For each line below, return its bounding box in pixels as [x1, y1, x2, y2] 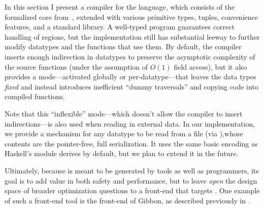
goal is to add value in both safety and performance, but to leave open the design [5, 175, 257, 186]
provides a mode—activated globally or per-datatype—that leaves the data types [5, 71, 256, 82]
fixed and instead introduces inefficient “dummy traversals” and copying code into [5, 81, 258, 92]
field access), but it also [174, 61, 247, 72]
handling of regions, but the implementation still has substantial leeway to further [5, 31, 260, 42]
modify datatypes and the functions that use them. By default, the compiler [5, 41, 242, 52]
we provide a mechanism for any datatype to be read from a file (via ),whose [5, 128, 243, 139]
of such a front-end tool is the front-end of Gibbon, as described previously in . [5, 195, 250, 205]
